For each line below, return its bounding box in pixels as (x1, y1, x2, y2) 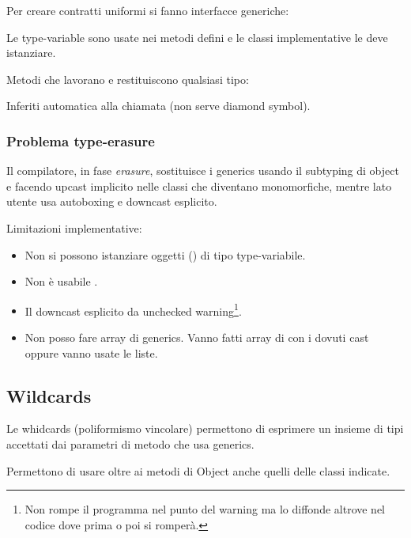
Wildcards (6, 383, 92, 407)
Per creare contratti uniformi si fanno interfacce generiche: (6, 2, 289, 18)
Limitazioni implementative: (6, 219, 142, 236)
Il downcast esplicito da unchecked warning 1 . (25, 300, 242, 319)
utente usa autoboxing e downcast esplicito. (6, 193, 217, 210)
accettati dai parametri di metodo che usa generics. (6, 435, 255, 452)
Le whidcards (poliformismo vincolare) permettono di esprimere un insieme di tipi (6, 420, 404, 437)
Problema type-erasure (6, 131, 155, 150)
